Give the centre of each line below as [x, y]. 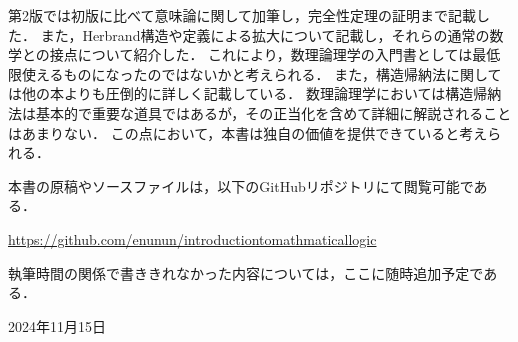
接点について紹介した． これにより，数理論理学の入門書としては [261, 54]
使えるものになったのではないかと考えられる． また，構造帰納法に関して [261, 73]
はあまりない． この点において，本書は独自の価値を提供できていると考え [248, 132]
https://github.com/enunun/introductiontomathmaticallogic [192, 238]
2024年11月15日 [57, 325]
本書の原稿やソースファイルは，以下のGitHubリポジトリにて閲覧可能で [241, 185]
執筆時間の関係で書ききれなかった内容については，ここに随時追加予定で [246, 272]
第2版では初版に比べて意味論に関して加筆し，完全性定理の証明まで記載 [242, 15]
